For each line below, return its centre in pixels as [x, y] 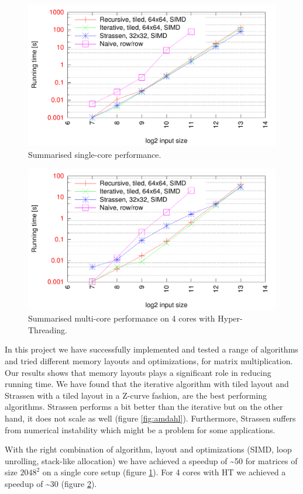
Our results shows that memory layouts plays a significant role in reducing [138, 372]
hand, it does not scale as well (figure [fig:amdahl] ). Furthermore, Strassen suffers [150, 418]
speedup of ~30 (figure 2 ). [51, 483]
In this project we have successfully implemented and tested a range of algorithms [151, 349]
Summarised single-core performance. [95, 154]
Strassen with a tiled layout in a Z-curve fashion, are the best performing [136, 395]
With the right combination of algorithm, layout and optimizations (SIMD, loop [148, 449]
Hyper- [230, 318]
